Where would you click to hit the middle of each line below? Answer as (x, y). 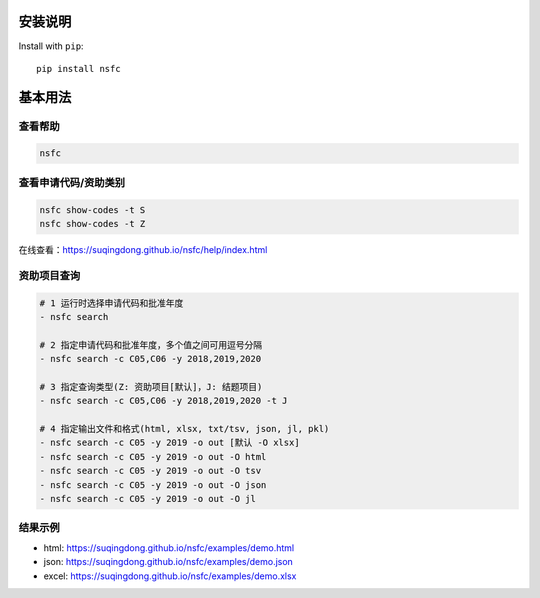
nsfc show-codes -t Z (92, 223)
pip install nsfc (78, 68)
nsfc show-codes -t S (92, 209)
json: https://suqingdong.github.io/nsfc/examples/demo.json (168, 562)
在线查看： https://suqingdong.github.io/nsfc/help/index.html (143, 249)
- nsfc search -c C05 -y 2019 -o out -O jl (148, 498)
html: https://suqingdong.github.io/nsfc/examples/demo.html (169, 547)
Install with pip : (51, 46)
